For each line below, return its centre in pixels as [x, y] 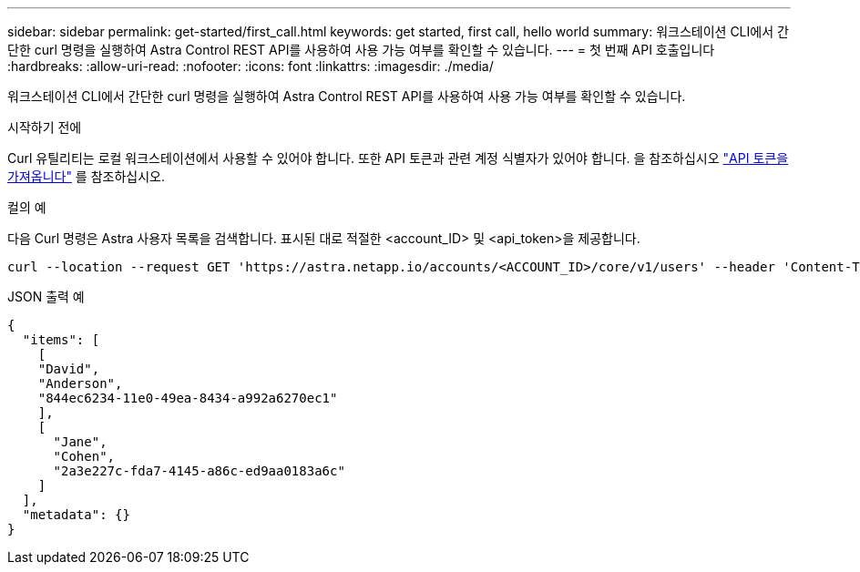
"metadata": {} [76, 515]
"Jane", [80, 442]
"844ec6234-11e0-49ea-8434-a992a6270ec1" [188, 398]
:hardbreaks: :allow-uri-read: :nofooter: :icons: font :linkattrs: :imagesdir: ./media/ [251, 66]
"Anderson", [80, 383]
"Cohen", [84, 456]
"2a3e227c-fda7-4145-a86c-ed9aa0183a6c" [199, 471]
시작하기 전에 [45, 127]
